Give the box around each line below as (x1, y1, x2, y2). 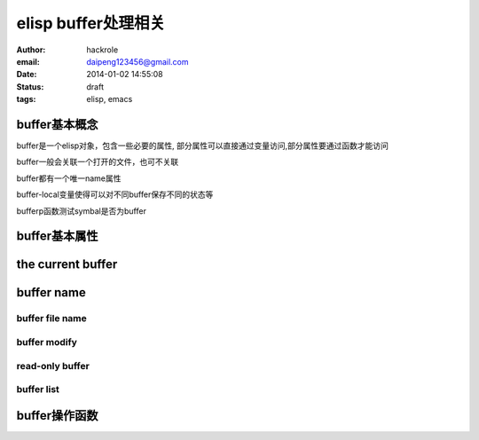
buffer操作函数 (16, 408, 98, 423)
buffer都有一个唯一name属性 (16, 173, 122, 184)
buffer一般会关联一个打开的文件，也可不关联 (16, 156, 179, 168)
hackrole (86, 44, 119, 55)
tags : (16, 94, 36, 105)
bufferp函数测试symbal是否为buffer (16, 205, 146, 216)
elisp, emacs (86, 94, 133, 105)
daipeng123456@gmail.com (86, 56, 190, 67)
